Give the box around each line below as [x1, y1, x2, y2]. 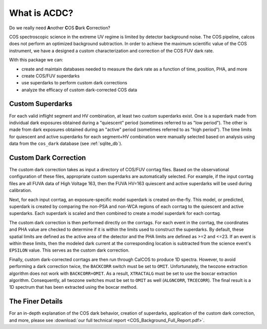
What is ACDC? [9, 7, 74, 18]
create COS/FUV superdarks [21, 72, 80, 79]
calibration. [9, 188, 32, 194]
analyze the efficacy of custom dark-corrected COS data [21, 87, 137, 93]
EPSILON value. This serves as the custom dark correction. [9, 247, 130, 253]
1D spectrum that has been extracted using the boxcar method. [9, 284, 138, 290]
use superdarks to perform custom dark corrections [21, 80, 128, 86]
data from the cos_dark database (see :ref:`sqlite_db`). [9, 140, 123, 146]
